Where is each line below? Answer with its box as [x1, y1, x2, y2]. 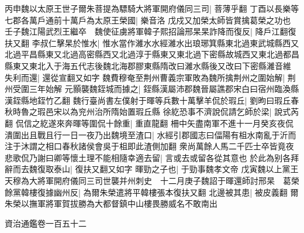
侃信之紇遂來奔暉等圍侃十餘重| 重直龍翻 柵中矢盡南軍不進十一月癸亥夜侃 [15, 117, 293, 129]
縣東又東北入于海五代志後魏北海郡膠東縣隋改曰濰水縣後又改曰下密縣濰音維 [5, 59, 291, 71]
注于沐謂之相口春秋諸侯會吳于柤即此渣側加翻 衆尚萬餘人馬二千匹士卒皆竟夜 [5, 140, 294, 152]
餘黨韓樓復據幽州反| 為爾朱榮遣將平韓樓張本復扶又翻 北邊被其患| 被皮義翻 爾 [5, 186, 299, 198]
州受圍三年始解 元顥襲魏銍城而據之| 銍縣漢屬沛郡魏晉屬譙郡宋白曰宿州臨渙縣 [5, 83, 299, 95]
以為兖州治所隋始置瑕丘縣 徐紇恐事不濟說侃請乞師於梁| [61, 105, 272, 118]
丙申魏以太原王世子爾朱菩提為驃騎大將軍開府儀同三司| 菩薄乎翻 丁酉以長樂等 [5, 2, 299, 14]
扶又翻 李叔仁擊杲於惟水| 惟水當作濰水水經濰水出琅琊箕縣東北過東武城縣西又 [5, 36, 299, 49]
